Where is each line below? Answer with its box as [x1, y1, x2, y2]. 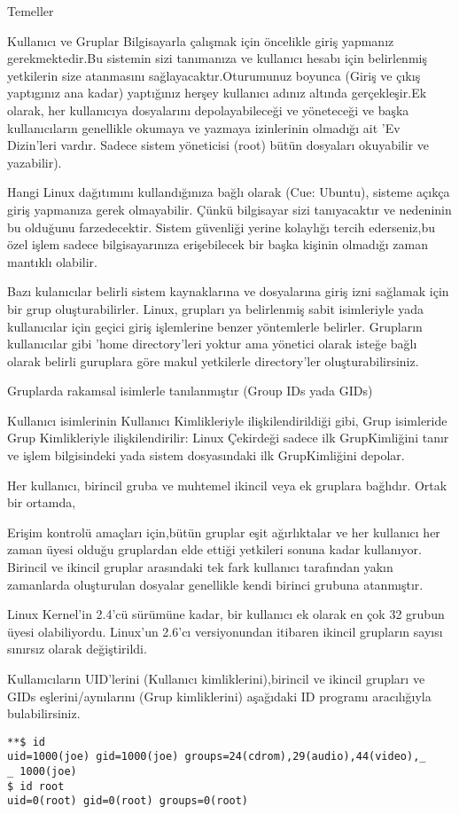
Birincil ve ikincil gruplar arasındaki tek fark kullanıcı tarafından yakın [7, 558, 393, 576]
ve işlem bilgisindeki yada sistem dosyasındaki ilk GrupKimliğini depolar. [7, 446, 405, 465]
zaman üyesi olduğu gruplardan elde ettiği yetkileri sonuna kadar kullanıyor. [7, 540, 422, 559]
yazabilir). [7, 153, 62, 171]
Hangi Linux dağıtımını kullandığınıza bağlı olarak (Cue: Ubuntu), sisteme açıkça [7, 183, 450, 201]
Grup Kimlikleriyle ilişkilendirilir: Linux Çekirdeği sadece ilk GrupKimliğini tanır [7, 428, 449, 447]
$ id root [7, 779, 65, 793]
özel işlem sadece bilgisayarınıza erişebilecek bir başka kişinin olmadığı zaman [7, 235, 428, 254]
